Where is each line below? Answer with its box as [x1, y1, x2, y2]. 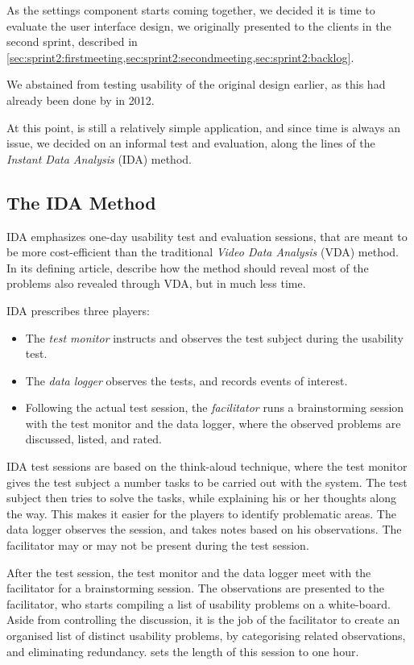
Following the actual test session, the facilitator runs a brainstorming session [25, 399, 404, 416]
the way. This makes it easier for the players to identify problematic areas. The [6, 505, 396, 522]
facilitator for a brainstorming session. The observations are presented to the [6, 580, 385, 596]
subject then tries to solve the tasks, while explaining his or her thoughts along [6, 489, 397, 506]
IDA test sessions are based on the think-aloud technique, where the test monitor [6, 458, 408, 475]
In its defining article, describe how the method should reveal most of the [6, 259, 369, 276]
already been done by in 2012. [6, 91, 155, 108]
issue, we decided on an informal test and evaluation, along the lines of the [6, 135, 375, 152]
